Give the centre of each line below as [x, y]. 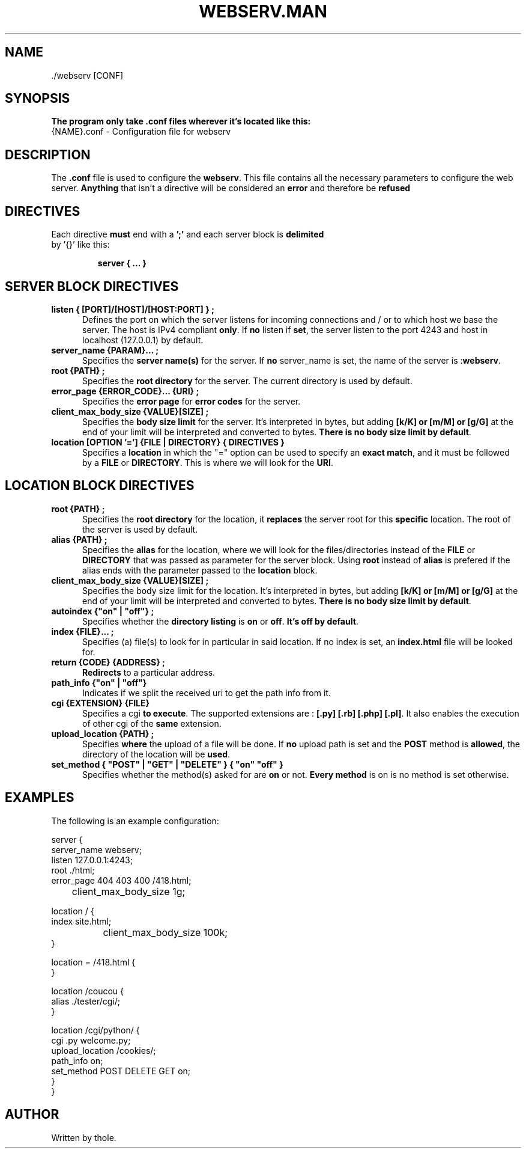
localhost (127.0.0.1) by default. [143, 340]
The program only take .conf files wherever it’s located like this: [181, 121]
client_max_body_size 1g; [128, 891]
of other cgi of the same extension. [152, 723]
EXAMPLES [40, 798]
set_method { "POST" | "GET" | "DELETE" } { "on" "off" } [167, 764]
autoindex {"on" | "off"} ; [103, 611]
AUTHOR [32, 1115]
